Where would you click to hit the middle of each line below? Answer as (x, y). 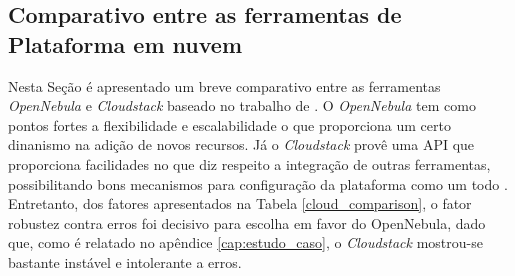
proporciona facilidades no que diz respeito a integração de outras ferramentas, (249, 163)
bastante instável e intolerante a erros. (125, 261)
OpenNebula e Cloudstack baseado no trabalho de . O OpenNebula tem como (242, 105)
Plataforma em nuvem (125, 43)
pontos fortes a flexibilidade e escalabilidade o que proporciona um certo (229, 124)
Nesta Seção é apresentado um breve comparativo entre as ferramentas (224, 85)
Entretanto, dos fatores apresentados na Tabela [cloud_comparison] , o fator (240, 203)
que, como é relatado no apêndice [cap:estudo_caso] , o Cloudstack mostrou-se (245, 242)
